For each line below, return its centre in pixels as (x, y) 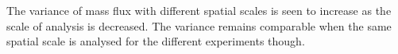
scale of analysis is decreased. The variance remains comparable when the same (199, 25)
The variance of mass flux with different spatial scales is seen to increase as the (199, 10)
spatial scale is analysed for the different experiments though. (156, 41)
